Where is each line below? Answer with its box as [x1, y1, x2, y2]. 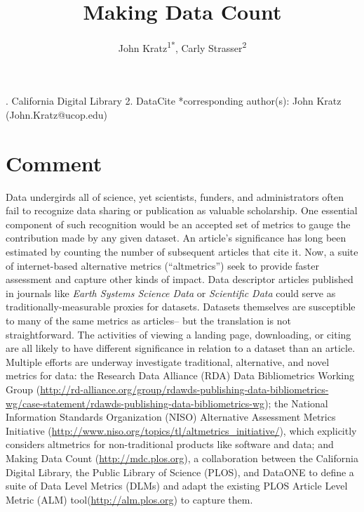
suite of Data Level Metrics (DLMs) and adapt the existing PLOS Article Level [6, 478, 348, 493]
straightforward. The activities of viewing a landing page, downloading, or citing [6, 327, 351, 341]
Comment [6, 148, 102, 177]
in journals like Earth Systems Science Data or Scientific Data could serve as [6, 285, 336, 300]
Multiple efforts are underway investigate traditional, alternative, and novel [6, 354, 330, 369]
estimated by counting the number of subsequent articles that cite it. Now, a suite [6, 244, 358, 259]
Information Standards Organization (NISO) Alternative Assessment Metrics [6, 409, 336, 424]
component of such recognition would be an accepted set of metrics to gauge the [6, 216, 351, 231]
